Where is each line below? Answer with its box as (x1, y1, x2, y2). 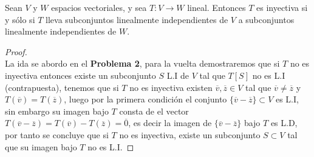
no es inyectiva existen (129, 81, 213, 93)
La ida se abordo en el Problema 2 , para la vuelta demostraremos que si (5, 57, 280, 70)
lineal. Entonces (187, 1, 246, 13)
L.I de (166, 68, 189, 81)
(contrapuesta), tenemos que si (5, 81, 119, 93)
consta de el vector (119, 104, 189, 117)
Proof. (5, 45, 27, 58)
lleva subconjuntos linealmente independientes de (46, 13, 228, 25)
